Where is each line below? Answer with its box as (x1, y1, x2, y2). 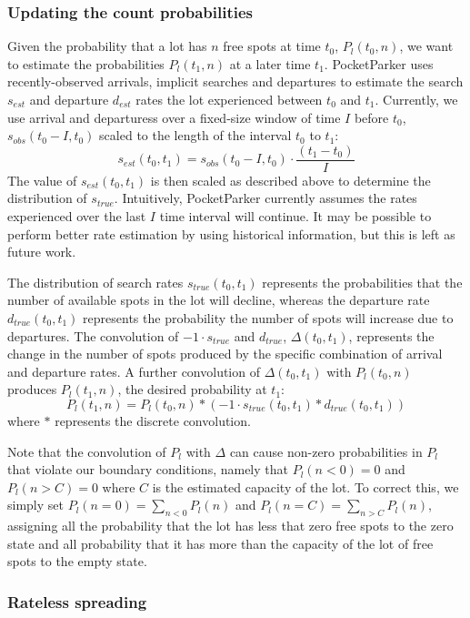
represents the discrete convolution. (55, 410, 251, 430)
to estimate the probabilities (7, 54, 165, 73)
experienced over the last (7, 207, 146, 226)
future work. (7, 242, 76, 261)
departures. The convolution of (7, 326, 179, 345)
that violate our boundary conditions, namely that (7, 460, 288, 479)
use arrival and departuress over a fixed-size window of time (7, 107, 341, 127)
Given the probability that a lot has (7, 36, 207, 56)
